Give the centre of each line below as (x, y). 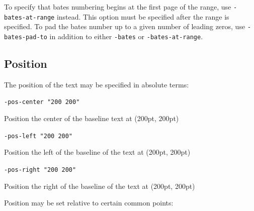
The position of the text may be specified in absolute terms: (97, 84)
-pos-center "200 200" (42, 102)
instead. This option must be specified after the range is (143, 16)
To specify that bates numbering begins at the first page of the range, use (118, 7)
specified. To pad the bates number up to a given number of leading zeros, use (125, 26)
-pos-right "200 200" (40, 170)
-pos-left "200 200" (38, 136)
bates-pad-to (26, 37)
